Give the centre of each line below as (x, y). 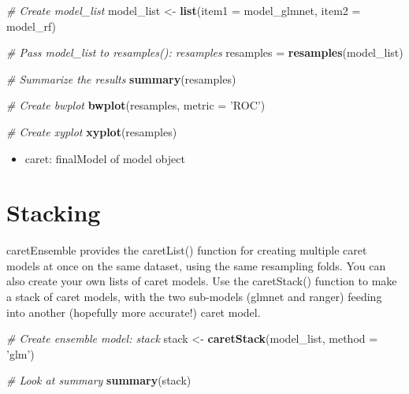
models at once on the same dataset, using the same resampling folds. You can (196, 265)
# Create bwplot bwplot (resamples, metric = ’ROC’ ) (136, 105)
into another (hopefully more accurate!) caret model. (134, 312)
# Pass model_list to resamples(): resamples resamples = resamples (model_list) (205, 52)
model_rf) (32, 26)
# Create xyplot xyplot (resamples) (92, 131)
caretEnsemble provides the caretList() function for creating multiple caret (187, 250)
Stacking (54, 212)
